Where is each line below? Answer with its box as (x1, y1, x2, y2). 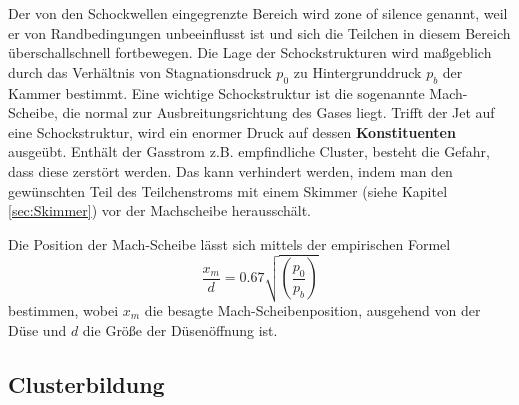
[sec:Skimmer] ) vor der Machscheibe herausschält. (8, 200, 312, 221)
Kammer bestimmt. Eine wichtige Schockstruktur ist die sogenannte (8, 82, 425, 103)
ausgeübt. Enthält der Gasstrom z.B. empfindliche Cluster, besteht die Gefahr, (8, 141, 490, 162)
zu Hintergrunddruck (293, 61, 422, 82)
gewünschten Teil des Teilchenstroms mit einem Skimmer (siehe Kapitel (8, 180, 448, 201)
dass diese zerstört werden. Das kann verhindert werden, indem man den (8, 160, 453, 181)
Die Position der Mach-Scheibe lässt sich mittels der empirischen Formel (8, 233, 451, 254)
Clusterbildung (8, 368, 165, 399)
